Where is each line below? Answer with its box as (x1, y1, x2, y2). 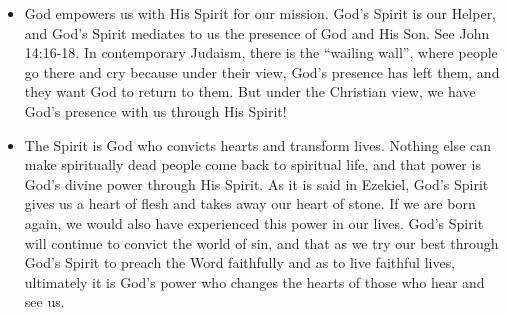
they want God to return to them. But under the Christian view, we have (24, 81, 476, 102)
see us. (24, 291, 65, 312)
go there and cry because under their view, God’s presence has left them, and (24, 61, 500, 82)
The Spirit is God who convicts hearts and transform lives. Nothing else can (24, 134, 492, 155)
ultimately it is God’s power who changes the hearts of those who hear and (24, 271, 485, 292)
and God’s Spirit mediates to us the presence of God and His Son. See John (24, 22, 490, 43)
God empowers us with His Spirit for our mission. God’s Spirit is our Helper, (24, 3, 497, 23)
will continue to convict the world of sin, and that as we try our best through (24, 232, 499, 253)
